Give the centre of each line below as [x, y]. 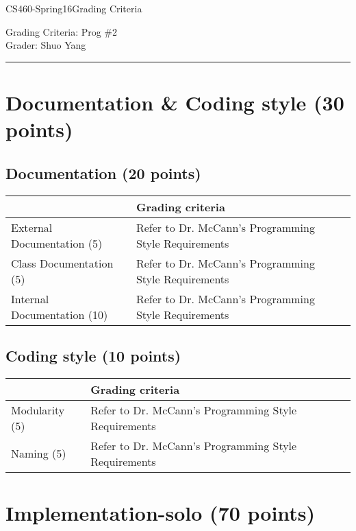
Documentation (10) [60, 314]
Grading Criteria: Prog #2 [62, 31]
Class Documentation [62, 263]
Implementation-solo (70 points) [161, 512]
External [32, 227]
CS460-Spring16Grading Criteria [74, 8]
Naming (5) [39, 453]
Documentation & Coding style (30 [175, 102]
